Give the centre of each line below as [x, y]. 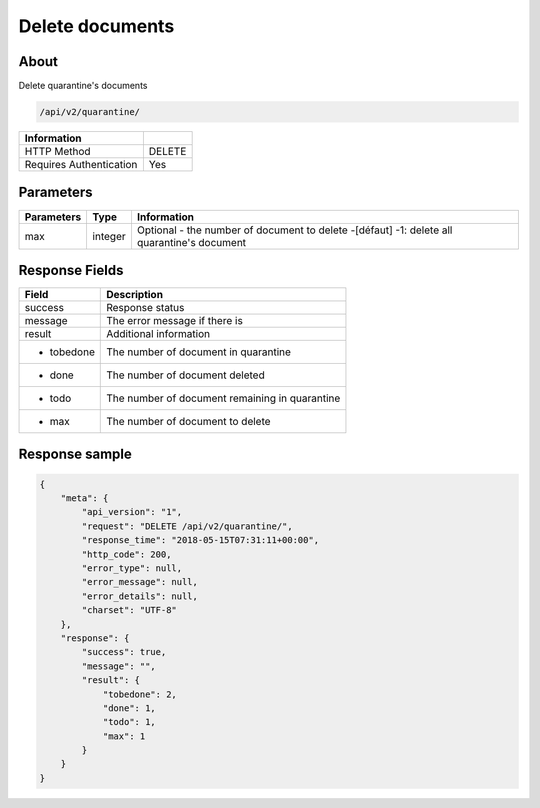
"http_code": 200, [126, 554]
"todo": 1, [129, 722]
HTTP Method [57, 152]
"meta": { [84, 498]
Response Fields [71, 270]
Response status [145, 308]
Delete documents [96, 26]
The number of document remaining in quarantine [223, 398]
